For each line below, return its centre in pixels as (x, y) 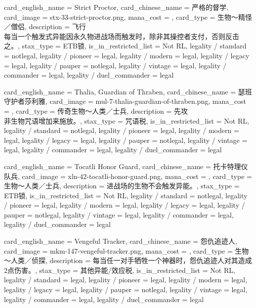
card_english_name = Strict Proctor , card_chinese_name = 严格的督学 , (116, 7)
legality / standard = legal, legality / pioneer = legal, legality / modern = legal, (126, 280)
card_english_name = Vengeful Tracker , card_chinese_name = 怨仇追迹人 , (121, 241)
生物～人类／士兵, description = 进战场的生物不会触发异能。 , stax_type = (122, 186)
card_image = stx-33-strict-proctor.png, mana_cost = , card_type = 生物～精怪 (128, 17)
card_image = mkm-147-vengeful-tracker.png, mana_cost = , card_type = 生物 (127, 250)
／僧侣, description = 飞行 (45, 26)
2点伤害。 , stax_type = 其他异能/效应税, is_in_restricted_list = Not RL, (120, 270)
